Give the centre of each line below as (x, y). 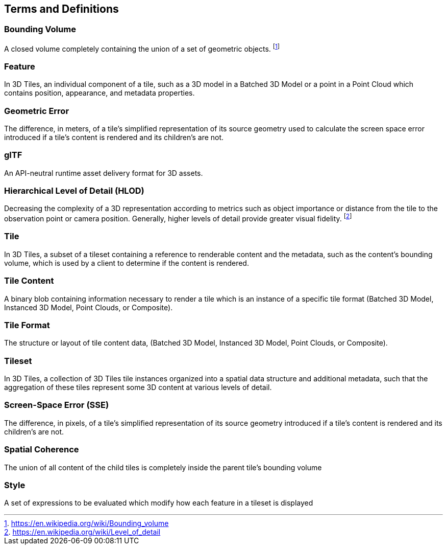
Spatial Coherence (42, 450)
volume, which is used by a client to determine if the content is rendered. (127, 263)
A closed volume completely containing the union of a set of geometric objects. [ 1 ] (142, 48)
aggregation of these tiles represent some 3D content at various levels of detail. (138, 387)
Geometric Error (37, 111)
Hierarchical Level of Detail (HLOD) (74, 191)
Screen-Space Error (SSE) (57, 405)
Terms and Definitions (61, 9)
